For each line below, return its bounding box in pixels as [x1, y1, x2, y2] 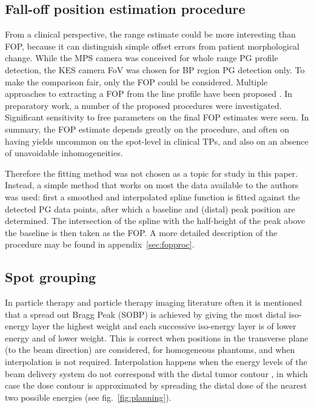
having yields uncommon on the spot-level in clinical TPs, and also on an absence [5, 134, 309, 147]
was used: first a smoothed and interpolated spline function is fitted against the [5, 190, 300, 203]
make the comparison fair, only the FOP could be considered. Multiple [5, 75, 268, 88]
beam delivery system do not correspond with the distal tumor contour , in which [5, 367, 308, 380]
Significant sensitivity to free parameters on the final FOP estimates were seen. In [5, 111, 309, 123]
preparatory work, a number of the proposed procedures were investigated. [5, 99, 282, 111]
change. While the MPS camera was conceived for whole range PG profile [5, 51, 278, 64]
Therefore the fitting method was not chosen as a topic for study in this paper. [5, 166, 298, 179]
